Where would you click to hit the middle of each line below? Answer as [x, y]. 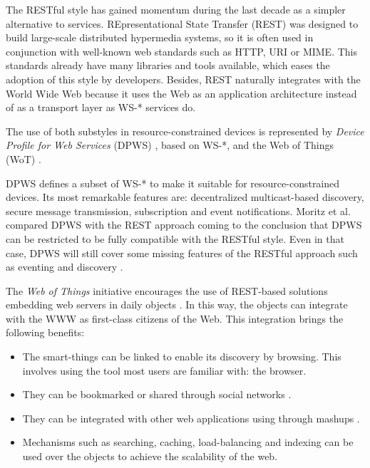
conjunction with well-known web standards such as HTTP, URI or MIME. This [181, 51]
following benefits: [45, 332]
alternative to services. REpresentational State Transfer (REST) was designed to [182, 23]
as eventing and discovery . [65, 267]
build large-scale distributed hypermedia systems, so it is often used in [160, 37]
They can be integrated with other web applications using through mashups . [191, 418]
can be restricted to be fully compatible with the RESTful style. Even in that [175, 238]
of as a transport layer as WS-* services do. [101, 107]
